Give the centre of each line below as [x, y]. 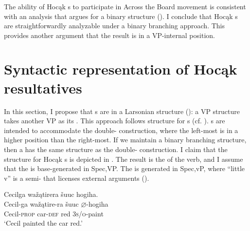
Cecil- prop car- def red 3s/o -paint [54, 213]
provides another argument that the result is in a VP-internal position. [109, 35]
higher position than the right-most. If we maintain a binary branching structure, [125, 140]
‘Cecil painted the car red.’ [43, 223]
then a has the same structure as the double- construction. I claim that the [116, 149]
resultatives [43, 87]
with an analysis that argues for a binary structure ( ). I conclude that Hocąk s [121, 16]
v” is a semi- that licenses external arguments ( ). [77, 178]
